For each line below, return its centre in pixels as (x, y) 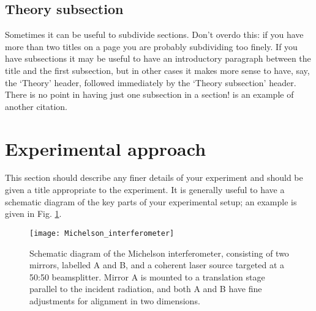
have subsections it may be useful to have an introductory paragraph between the (158, 58)
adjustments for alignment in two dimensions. (115, 300)
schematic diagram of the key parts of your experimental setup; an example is (151, 201)
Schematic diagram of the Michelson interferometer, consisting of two (159, 253)
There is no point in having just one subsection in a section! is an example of (149, 94)
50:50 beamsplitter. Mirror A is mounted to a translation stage (147, 276)
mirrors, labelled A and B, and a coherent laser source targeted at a (157, 265)
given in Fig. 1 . (33, 214)
